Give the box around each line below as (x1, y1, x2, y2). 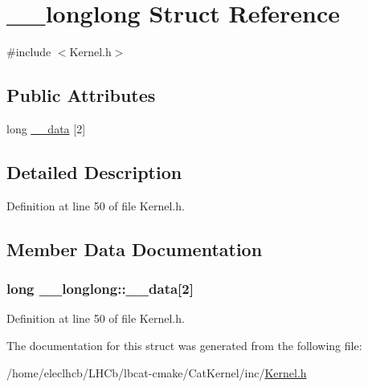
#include (6, 43, 51, 60)
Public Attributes (6, 83, 156, 108)
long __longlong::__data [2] (6, 279, 194, 299)
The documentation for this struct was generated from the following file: (6, 336, 362, 353)
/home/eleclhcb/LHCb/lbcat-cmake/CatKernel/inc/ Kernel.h (6, 364, 307, 381)
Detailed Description (6, 159, 182, 184)
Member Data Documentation (6, 236, 263, 261)
